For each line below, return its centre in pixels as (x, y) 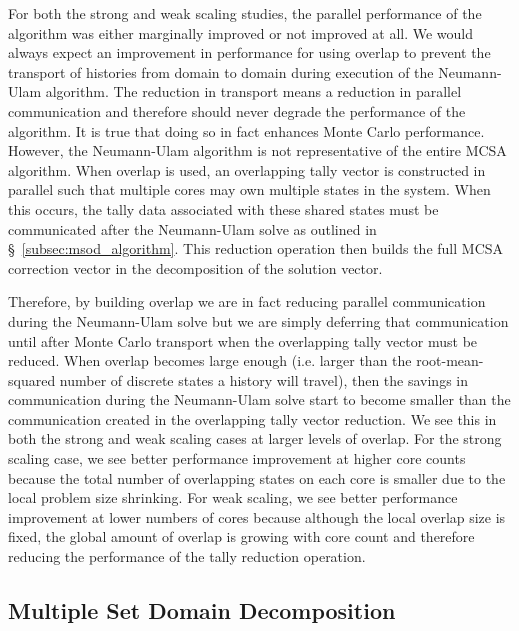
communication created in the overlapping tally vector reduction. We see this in (252, 418)
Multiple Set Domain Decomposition (202, 610)
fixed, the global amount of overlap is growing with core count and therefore (241, 536)
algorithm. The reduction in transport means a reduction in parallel (253, 91)
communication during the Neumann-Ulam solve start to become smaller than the (259, 399)
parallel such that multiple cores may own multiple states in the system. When (249, 189)
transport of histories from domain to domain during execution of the (221, 71)
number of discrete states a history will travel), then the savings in (263, 379)
